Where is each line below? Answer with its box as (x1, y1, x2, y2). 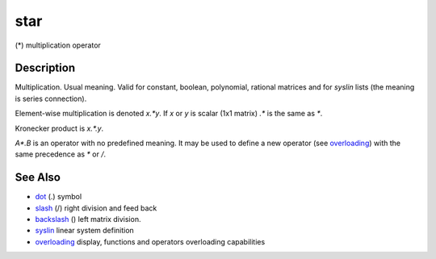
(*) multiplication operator (15, 40, 101, 50)
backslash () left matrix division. (35, 215, 141, 224)
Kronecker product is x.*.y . (15, 123, 104, 133)
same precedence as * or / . (15, 149, 107, 159)
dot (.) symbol (35, 192, 82, 202)
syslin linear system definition (35, 226, 135, 236)
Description (15, 61, 76, 75)
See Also (15, 170, 61, 185)
